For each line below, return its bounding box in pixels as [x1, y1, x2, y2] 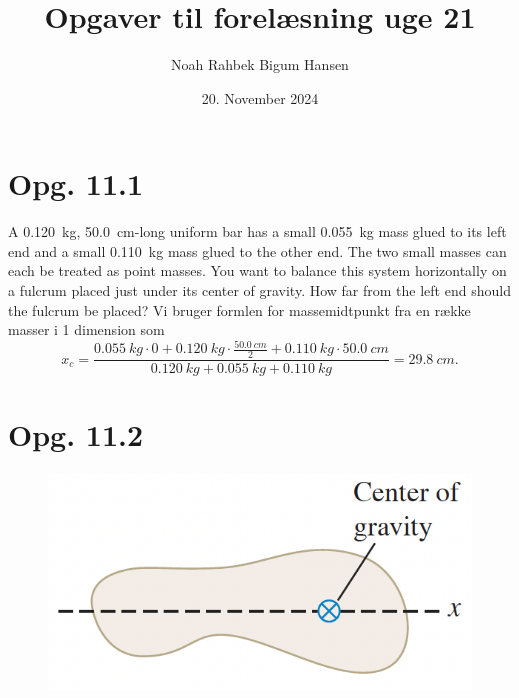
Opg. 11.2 [8, 414, 144, 455]
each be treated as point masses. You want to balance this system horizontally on [8, 260, 507, 281]
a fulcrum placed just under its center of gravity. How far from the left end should [8, 280, 511, 301]
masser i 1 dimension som [8, 319, 165, 340]
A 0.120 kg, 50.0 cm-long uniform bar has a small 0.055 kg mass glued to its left [8, 221, 507, 242]
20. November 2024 [201, 87, 319, 108]
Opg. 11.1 [8, 163, 144, 204]
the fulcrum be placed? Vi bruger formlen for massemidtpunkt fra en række [8, 299, 471, 320]
